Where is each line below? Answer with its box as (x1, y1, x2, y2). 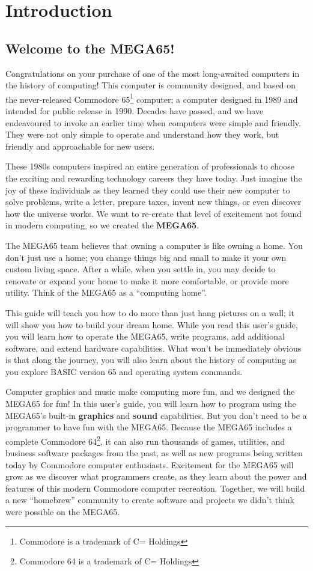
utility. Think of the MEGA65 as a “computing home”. (5, 286, 207, 299)
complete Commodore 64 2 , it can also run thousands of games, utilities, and (5, 433, 285, 447)
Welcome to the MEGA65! (5, 38, 175, 57)
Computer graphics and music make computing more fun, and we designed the (5, 385, 295, 398)
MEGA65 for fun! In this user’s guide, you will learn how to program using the (5, 397, 296, 410)
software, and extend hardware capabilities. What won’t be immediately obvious (5, 341, 302, 354)
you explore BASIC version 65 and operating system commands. (5, 365, 243, 377)
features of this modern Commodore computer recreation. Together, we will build (5, 481, 305, 494)
